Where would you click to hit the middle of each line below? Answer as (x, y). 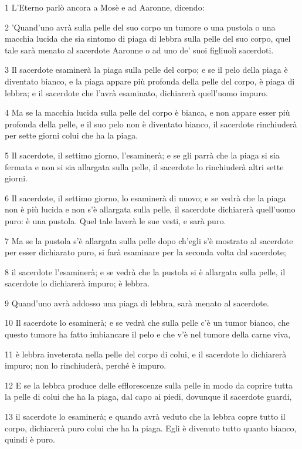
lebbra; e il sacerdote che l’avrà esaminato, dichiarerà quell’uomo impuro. (136, 92)
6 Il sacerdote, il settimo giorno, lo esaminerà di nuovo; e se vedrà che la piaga (145, 198)
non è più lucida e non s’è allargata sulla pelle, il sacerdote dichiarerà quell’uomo (150, 209)
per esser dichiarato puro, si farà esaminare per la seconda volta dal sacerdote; (145, 252)
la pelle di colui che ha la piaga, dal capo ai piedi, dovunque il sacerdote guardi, (148, 396)
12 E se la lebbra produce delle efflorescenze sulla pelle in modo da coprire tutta (149, 385)
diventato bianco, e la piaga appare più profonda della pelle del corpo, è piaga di (150, 81)
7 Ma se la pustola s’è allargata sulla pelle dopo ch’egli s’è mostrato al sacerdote (149, 240)
